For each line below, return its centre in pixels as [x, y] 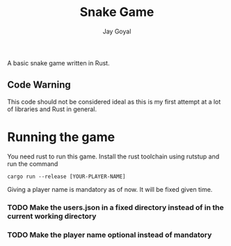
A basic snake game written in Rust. [58, 63]
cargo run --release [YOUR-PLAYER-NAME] [67, 177]
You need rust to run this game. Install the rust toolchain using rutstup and [113, 156]
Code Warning [39, 85]
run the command [33, 163]
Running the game [61, 137]
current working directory [52, 216]
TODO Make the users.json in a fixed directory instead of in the [115, 207]
